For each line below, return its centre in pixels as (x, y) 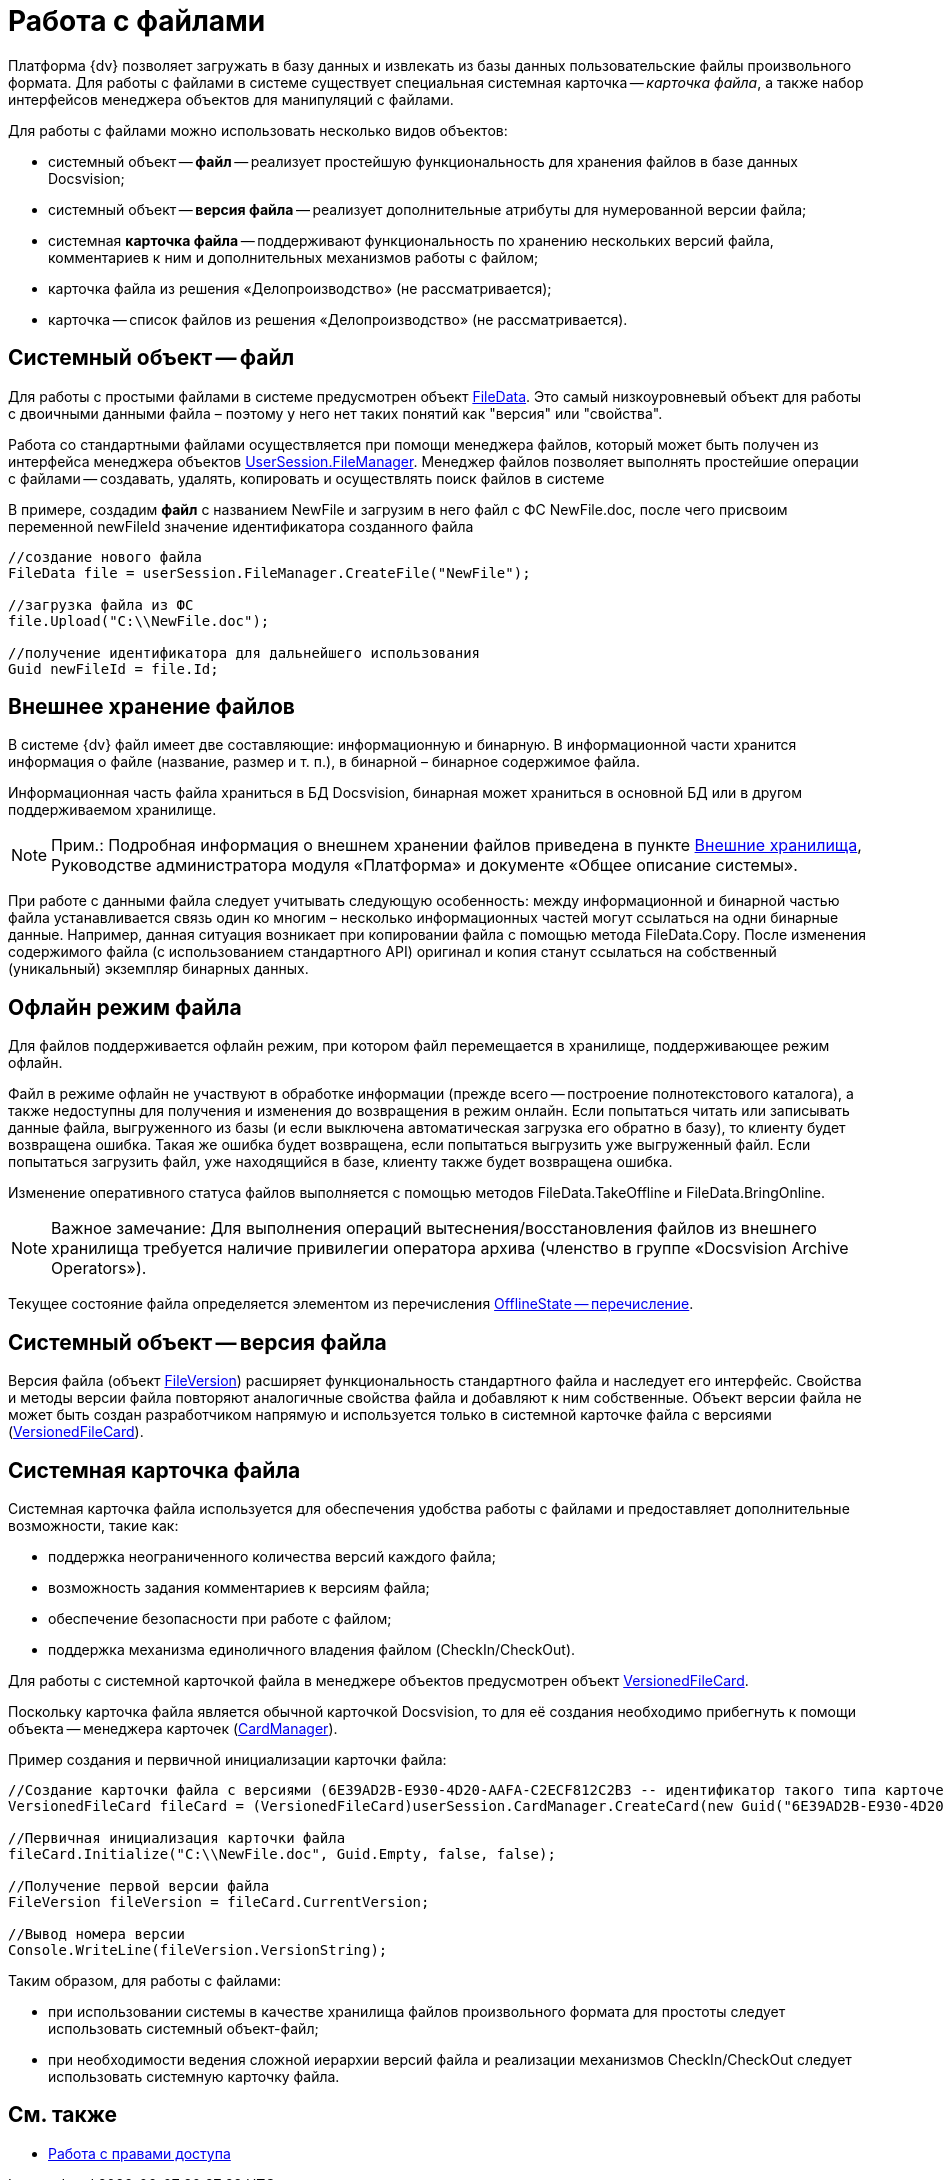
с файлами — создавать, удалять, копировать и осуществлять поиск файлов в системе (306, 478)
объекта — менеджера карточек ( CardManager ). (173, 1728)
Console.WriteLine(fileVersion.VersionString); (198, 1949)
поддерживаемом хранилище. (112, 810)
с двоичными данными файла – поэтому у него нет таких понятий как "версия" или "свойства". (335, 413)
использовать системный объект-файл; (183, 2028)
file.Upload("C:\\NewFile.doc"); (139, 620)
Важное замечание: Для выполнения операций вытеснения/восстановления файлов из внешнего (434, 1228)
